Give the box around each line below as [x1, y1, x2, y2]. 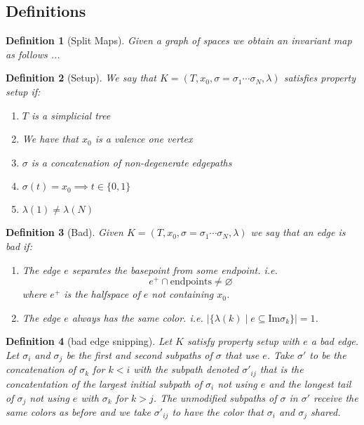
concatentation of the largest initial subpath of [6, 376, 202, 391]
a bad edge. [311, 334, 359, 348]
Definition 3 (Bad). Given [6, 225, 123, 240]
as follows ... [6, 46, 60, 61]
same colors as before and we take [6, 404, 151, 419]
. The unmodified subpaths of [153, 390, 277, 405]
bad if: [6, 238, 32, 253]
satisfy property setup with [187, 334, 300, 348]
